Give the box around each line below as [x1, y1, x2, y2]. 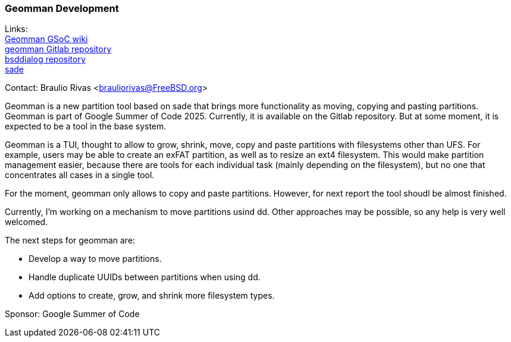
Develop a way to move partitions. [29, 254, 162, 264]
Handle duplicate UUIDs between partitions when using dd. [29, 272, 261, 283]
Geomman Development [5, 2, 119, 14]
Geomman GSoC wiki [5, 34, 88, 45]
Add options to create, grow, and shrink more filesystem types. [29, 290, 275, 301]
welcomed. [5, 217, 48, 227]
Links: [5, 24, 28, 34]
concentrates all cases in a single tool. [5, 170, 155, 180]
